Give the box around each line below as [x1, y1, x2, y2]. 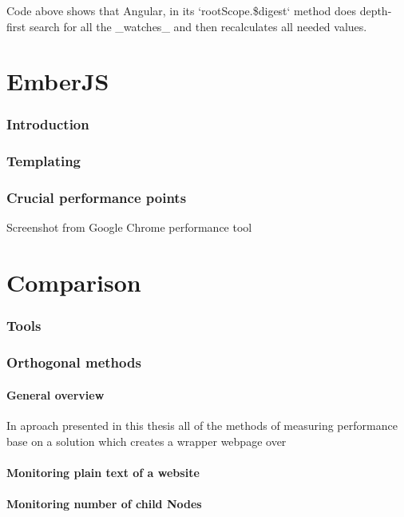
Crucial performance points [6, 188, 187, 208]
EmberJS [6, 65, 109, 97]
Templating [6, 151, 81, 171]
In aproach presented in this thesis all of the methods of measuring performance [6, 416, 398, 433]
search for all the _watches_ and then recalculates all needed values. [29, 18, 367, 34]
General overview [6, 386, 105, 403]
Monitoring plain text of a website [6, 463, 200, 480]
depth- [359, 2, 392, 18]
